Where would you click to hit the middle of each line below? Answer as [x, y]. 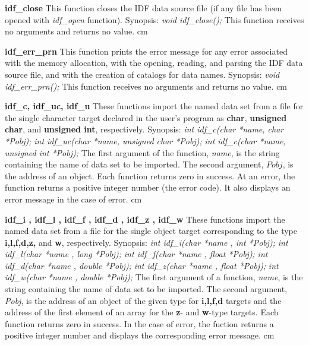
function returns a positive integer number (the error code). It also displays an [148, 187]
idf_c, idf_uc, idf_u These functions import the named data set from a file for [154, 106]
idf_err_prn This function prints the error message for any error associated [146, 51]
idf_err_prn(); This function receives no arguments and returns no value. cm [146, 86]
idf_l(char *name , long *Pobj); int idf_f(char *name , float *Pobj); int [136, 254]
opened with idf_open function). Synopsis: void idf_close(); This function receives [154, 19]
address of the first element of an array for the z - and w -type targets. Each [142, 312]
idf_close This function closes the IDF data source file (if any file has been [144, 8]
